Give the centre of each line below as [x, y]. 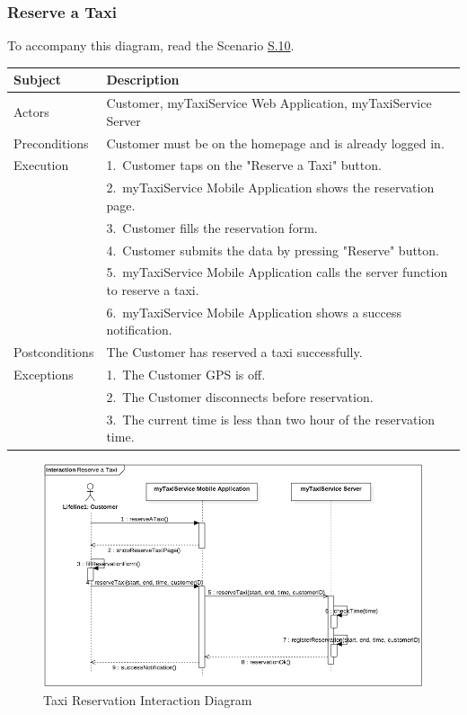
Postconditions [54, 352]
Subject [37, 80]
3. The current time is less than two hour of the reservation [271, 419]
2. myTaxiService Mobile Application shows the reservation [270, 188]
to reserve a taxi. [153, 290]
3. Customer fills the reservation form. [212, 227]
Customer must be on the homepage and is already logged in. [275, 143]
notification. [139, 330]
